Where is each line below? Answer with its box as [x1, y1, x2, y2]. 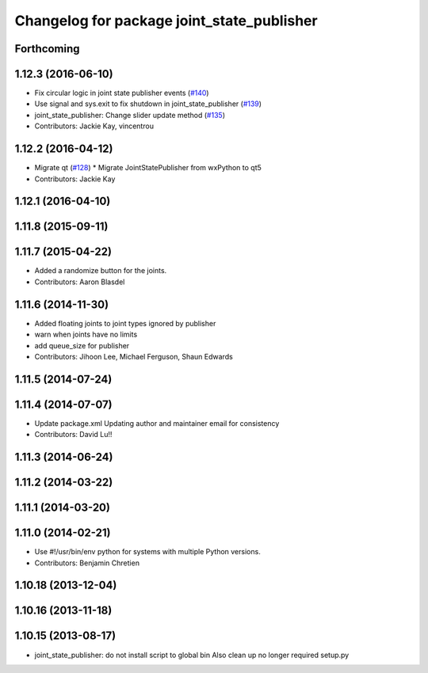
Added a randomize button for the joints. [34, 266, 167, 276]
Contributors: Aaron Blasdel [34, 277, 125, 287]
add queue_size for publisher [34, 340, 130, 350]
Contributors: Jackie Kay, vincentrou [34, 121, 155, 131]
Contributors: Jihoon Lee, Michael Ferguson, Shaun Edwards [34, 352, 233, 361]
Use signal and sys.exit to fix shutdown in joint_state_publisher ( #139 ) [34, 99, 262, 108]
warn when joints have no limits [34, 329, 138, 340]
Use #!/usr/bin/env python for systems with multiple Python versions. [34, 547, 261, 557]
